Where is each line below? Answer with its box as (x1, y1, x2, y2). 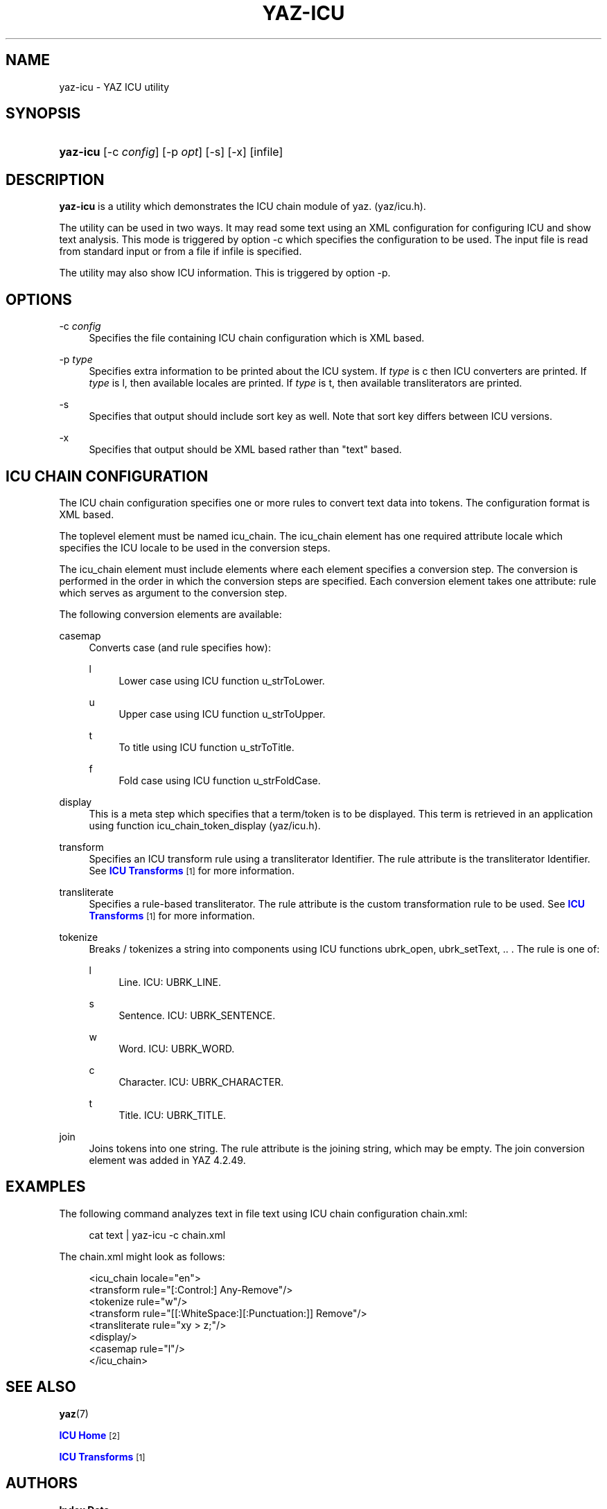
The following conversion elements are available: (59, 608, 282, 620)
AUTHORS (6, 1474, 78, 1492)
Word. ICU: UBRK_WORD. (118, 1042, 235, 1054)
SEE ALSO (6, 1378, 76, 1396)
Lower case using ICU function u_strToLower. (118, 674, 325, 687)
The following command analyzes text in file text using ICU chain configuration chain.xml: (59, 1207, 468, 1219)
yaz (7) (59, 1407, 89, 1420)
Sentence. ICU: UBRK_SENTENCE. (118, 1009, 276, 1021)
